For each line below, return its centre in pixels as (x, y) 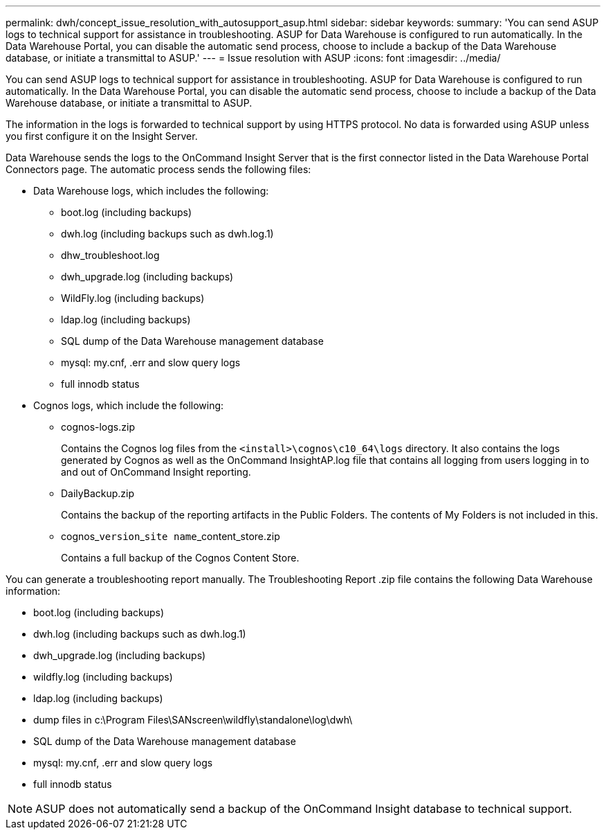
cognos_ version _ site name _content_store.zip (171, 536)
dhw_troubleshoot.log (110, 255)
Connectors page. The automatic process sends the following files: (158, 169)
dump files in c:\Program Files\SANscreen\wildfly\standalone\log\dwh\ (193, 720)
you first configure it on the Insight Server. (102, 136)
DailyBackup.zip (98, 493)
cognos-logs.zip (98, 427)
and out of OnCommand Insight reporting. (156, 472)
